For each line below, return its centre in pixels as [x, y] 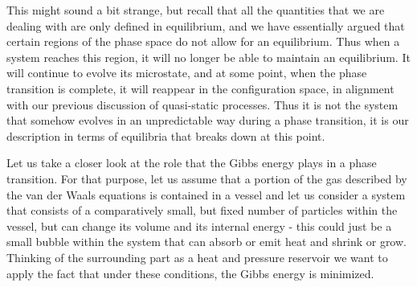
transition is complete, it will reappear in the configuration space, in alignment [200, 88]
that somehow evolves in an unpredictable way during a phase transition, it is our [208, 120]
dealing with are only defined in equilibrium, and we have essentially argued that [206, 25]
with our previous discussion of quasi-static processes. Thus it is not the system [202, 104]
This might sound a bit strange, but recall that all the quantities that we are [196, 10]
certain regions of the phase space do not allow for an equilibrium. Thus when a [203, 41]
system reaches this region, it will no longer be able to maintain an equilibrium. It [208, 57]
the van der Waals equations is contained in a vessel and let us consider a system [206, 194]
